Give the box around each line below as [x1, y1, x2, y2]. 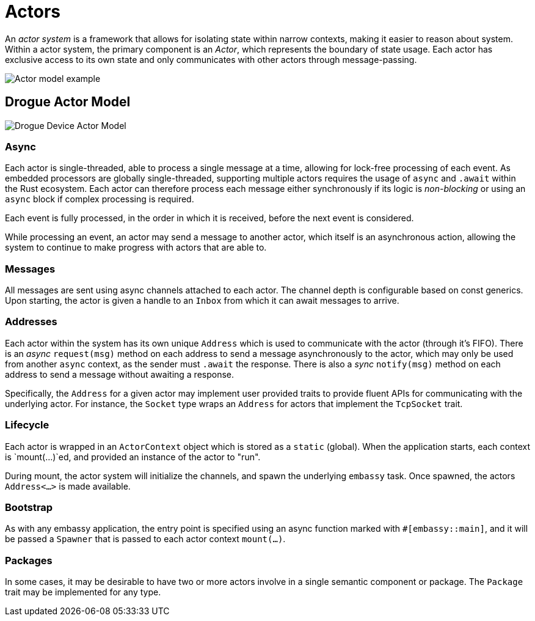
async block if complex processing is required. [5, 194, 194, 205]
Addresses [5, 315, 57, 328]
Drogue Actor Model [5, 94, 131, 110]
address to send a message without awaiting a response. [5, 369, 235, 380]
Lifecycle [5, 419, 49, 432]
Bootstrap [5, 501, 53, 513]
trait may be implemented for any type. [5, 587, 161, 598]
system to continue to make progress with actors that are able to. [5, 242, 267, 253]
